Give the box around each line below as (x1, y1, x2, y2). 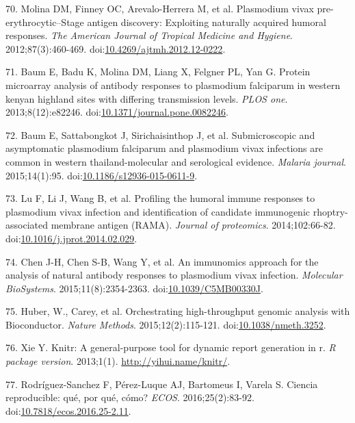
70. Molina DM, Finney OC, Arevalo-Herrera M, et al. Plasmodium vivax (5, 1, 314, 15)
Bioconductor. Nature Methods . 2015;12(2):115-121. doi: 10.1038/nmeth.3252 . (5, 317, 326, 331)
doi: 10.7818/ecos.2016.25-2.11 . (5, 403, 131, 418)
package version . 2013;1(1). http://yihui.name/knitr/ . (5, 354, 231, 368)
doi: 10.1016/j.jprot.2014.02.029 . (5, 231, 137, 245)
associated (5, 218, 48, 232)
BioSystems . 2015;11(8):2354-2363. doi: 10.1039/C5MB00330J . (5, 281, 263, 295)
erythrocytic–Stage (5, 14, 84, 29)
